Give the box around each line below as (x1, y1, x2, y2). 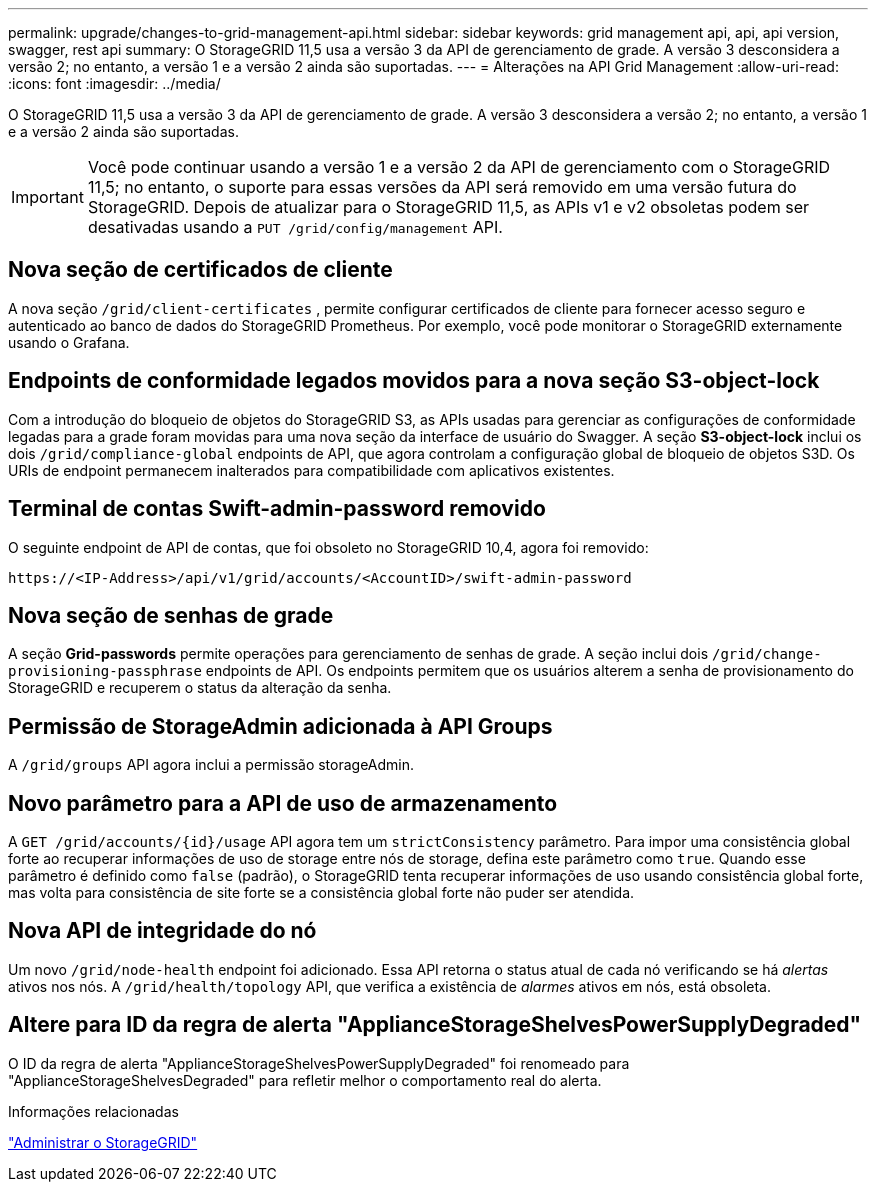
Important (11, 187, 84, 207)
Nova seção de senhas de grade (8, 602, 334, 628)
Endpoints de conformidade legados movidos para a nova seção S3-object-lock (8, 368, 820, 394)
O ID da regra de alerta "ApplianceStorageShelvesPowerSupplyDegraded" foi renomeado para (8, 1054, 630, 1072)
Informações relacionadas (8, 1102, 179, 1120)
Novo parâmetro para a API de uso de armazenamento (8, 790, 558, 816)
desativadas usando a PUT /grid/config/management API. (87, 217, 503, 237)
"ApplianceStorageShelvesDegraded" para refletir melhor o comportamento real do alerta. (8, 1071, 602, 1089)
